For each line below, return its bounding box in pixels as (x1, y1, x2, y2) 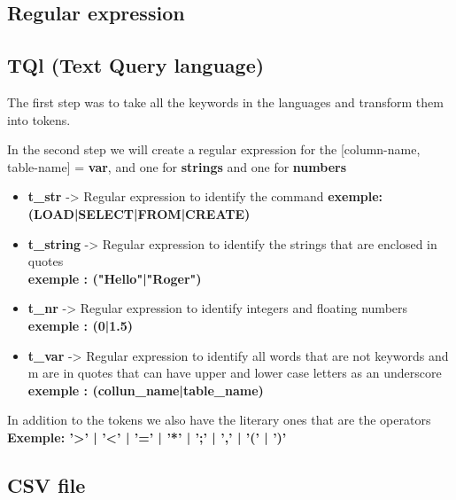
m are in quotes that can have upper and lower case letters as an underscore (27, 363, 442, 382)
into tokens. (7, 110, 71, 129)
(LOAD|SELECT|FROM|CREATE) (27, 204, 251, 223)
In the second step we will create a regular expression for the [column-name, (7, 140, 421, 159)
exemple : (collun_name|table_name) (27, 380, 264, 399)
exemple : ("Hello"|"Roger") (27, 269, 202, 287)
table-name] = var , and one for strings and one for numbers (7, 157, 346, 176)
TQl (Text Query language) (7, 51, 265, 79)
